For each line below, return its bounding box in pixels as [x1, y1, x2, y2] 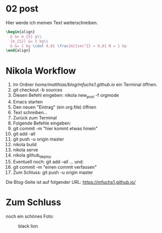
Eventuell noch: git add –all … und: [12, 159, 84, 165]
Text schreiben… [12, 109, 48, 115]
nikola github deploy [12, 152, 51, 159]
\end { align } [5, 48, 30, 53]
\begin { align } [5, 29, 35, 34]
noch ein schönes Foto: [5, 213, 54, 219]
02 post [5, 3, 38, 15]
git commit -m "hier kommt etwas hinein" [12, 126, 98, 132]
